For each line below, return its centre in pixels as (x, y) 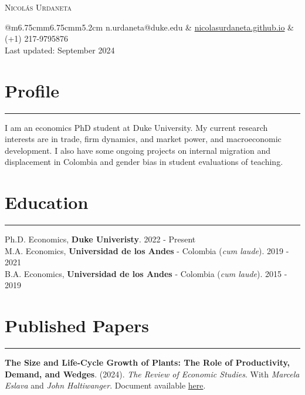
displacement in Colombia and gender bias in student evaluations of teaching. (144, 162)
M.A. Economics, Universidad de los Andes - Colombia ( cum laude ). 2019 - (147, 250)
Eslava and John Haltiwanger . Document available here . (105, 385)
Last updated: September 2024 (60, 50)
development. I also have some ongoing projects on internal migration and (138, 150)
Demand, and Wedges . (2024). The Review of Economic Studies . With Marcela (152, 374)
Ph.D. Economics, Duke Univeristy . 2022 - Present (100, 239)
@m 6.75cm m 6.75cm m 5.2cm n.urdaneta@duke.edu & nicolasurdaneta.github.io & (150, 27)
